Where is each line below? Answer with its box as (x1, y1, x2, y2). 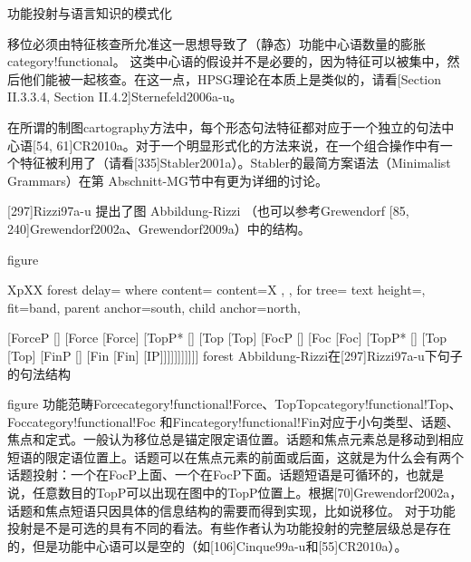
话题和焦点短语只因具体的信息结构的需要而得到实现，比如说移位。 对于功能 (7, 500, 456, 519)
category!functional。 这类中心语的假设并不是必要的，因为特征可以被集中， (7, 52, 447, 71)
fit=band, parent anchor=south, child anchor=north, (7, 297, 301, 316)
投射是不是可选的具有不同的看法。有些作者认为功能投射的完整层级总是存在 (7, 518, 451, 538)
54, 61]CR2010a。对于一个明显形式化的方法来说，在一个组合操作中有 (35, 135, 440, 154)
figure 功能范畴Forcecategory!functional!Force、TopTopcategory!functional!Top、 (7, 394, 462, 413)
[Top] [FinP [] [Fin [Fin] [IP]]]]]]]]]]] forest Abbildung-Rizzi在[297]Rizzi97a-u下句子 (7, 345, 463, 364)
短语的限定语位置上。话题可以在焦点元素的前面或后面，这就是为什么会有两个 (7, 447, 464, 466)
